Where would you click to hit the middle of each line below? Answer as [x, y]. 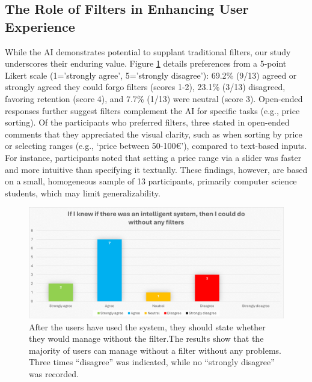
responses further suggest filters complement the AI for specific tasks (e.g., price [152, 110]
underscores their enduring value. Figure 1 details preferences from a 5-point [146, 63]
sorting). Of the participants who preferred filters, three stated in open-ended [147, 122]
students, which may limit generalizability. [83, 193]
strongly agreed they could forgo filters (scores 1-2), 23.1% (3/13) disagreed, [145, 87]
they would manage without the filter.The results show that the [146, 338]
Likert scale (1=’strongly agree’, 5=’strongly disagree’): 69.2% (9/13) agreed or [151, 75]
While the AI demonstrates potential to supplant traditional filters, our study [148, 51]
